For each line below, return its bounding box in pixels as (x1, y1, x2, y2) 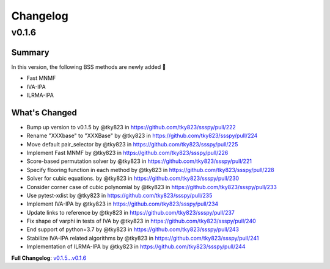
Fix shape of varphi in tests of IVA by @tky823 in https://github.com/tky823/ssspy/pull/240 (26, 217, 256, 225)
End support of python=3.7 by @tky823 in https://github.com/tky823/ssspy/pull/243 (26, 226, 240, 233)
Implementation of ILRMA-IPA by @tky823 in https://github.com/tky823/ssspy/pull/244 (26, 243, 246, 250)
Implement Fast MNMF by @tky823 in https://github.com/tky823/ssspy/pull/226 (26, 149, 229, 156)
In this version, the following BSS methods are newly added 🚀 (11, 63, 166, 70)
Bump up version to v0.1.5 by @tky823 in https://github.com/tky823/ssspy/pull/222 (26, 123, 237, 131)
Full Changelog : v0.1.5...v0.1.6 (11, 254, 87, 262)
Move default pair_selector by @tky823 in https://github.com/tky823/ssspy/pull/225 (26, 140, 238, 148)
